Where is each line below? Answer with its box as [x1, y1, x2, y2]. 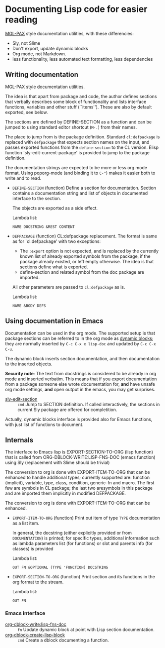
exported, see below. [5, 109, 48, 115]
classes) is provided [12, 546, 54, 552]
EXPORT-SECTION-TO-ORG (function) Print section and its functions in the [12, 574, 155, 580]
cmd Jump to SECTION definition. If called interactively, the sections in [17, 401, 160, 407]
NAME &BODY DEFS [12, 303, 46, 308]
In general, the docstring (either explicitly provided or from [12, 530, 132, 536]
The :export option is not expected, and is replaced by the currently [19, 248, 159, 254]
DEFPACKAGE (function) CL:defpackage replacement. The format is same [12, 233, 158, 239]
